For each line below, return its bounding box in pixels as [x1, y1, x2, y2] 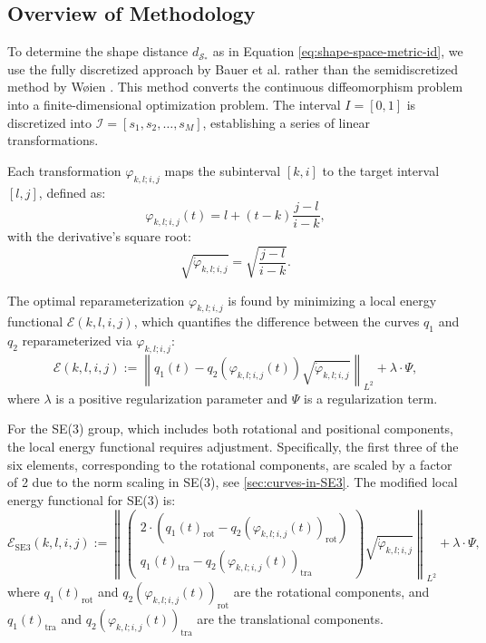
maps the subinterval [164, 161, 281, 180]
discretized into [7, 112, 92, 132]
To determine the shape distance [7, 42, 189, 61]
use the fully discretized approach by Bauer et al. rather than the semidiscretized [7, 59, 458, 78]
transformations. [7, 131, 99, 150]
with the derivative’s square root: [7, 227, 191, 246]
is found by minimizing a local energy [228, 290, 437, 309]
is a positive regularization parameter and [55, 388, 288, 407]
